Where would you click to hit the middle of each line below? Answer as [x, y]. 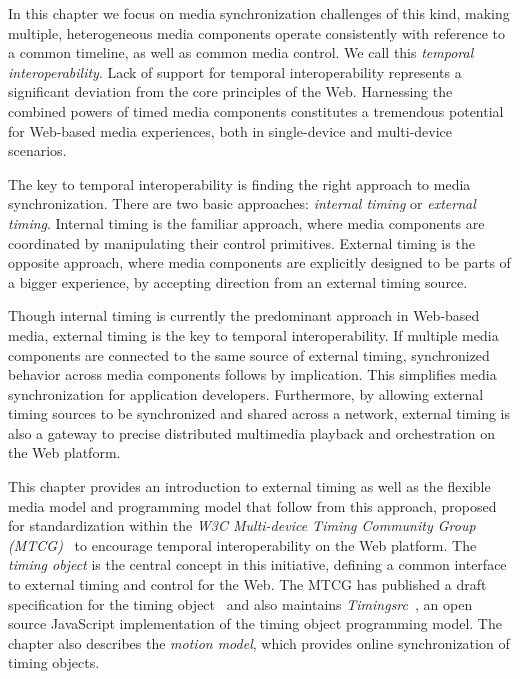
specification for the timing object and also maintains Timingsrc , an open [240, 603]
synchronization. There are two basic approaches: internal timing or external [242, 203]
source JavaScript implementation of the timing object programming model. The [255, 623]
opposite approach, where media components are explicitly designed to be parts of [259, 262]
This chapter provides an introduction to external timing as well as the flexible [249, 486]
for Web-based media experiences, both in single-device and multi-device [230, 130]
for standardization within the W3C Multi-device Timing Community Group [242, 525]
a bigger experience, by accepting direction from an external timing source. [238, 281]
